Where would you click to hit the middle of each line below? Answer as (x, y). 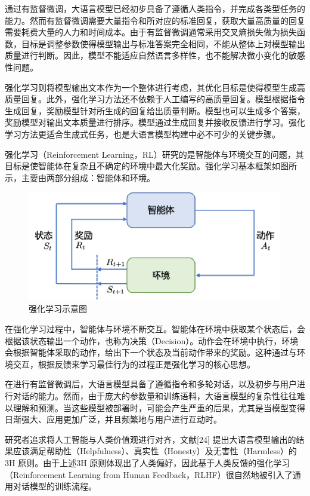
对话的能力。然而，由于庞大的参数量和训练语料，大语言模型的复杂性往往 (155, 396)
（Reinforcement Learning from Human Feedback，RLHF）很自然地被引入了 (149, 474)
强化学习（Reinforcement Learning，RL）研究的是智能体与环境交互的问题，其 (154, 154)
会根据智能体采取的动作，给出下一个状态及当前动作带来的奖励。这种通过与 (151, 352)
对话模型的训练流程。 (55, 486)
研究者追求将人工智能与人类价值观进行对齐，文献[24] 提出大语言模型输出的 (151, 439)
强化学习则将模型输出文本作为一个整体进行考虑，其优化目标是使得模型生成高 (155, 87)
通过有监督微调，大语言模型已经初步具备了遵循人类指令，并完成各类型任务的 (155, 8)
